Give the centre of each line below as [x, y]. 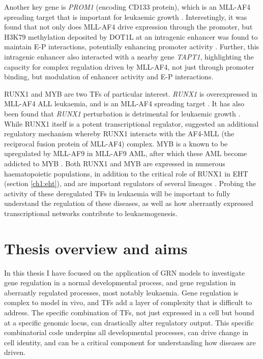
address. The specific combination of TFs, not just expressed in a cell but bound [129, 312]
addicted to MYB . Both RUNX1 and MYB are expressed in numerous [115, 163]
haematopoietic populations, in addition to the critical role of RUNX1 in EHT [126, 173]
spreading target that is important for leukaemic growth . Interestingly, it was [126, 17]
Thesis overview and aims [96, 248]
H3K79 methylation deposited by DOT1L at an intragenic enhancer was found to [131, 36]
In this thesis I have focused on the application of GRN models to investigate [125, 272]
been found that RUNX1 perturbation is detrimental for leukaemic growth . [122, 113]
